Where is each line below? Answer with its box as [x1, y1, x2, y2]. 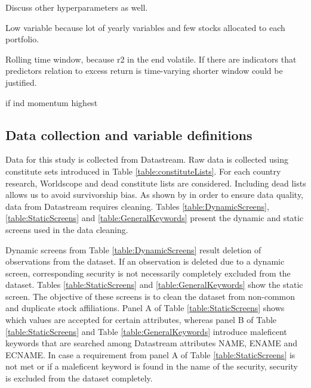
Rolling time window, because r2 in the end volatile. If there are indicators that [5, 52, 297, 65]
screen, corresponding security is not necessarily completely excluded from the [5, 266, 291, 279]
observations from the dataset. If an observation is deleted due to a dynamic [5, 255, 285, 268]
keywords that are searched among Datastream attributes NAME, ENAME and [5, 337, 297, 349]
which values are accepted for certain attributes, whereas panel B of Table [5, 313, 277, 326]
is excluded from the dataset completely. [5, 372, 153, 384]
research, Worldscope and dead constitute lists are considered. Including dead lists [5, 176, 306, 189]
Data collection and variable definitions [5, 125, 253, 144]
